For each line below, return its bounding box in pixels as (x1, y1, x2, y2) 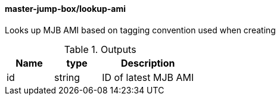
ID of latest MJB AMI (102, 71, 194, 83)
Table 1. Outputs (64, 43, 136, 55)
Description (121, 57, 175, 69)
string (54, 71, 80, 83)
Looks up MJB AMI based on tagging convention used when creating (5, 24, 276, 35)
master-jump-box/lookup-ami (5, 4, 126, 14)
